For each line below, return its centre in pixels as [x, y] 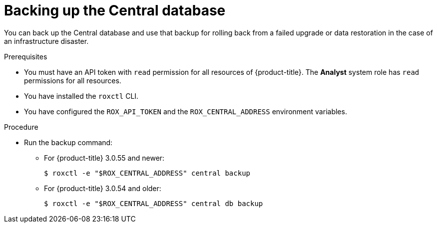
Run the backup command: [68, 142]
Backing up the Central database [115, 10]
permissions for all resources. [73, 80]
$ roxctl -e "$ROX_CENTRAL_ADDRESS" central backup [147, 173]
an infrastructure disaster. [46, 41]
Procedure [21, 127]
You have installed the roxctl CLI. [81, 96]
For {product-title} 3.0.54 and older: [103, 188]
